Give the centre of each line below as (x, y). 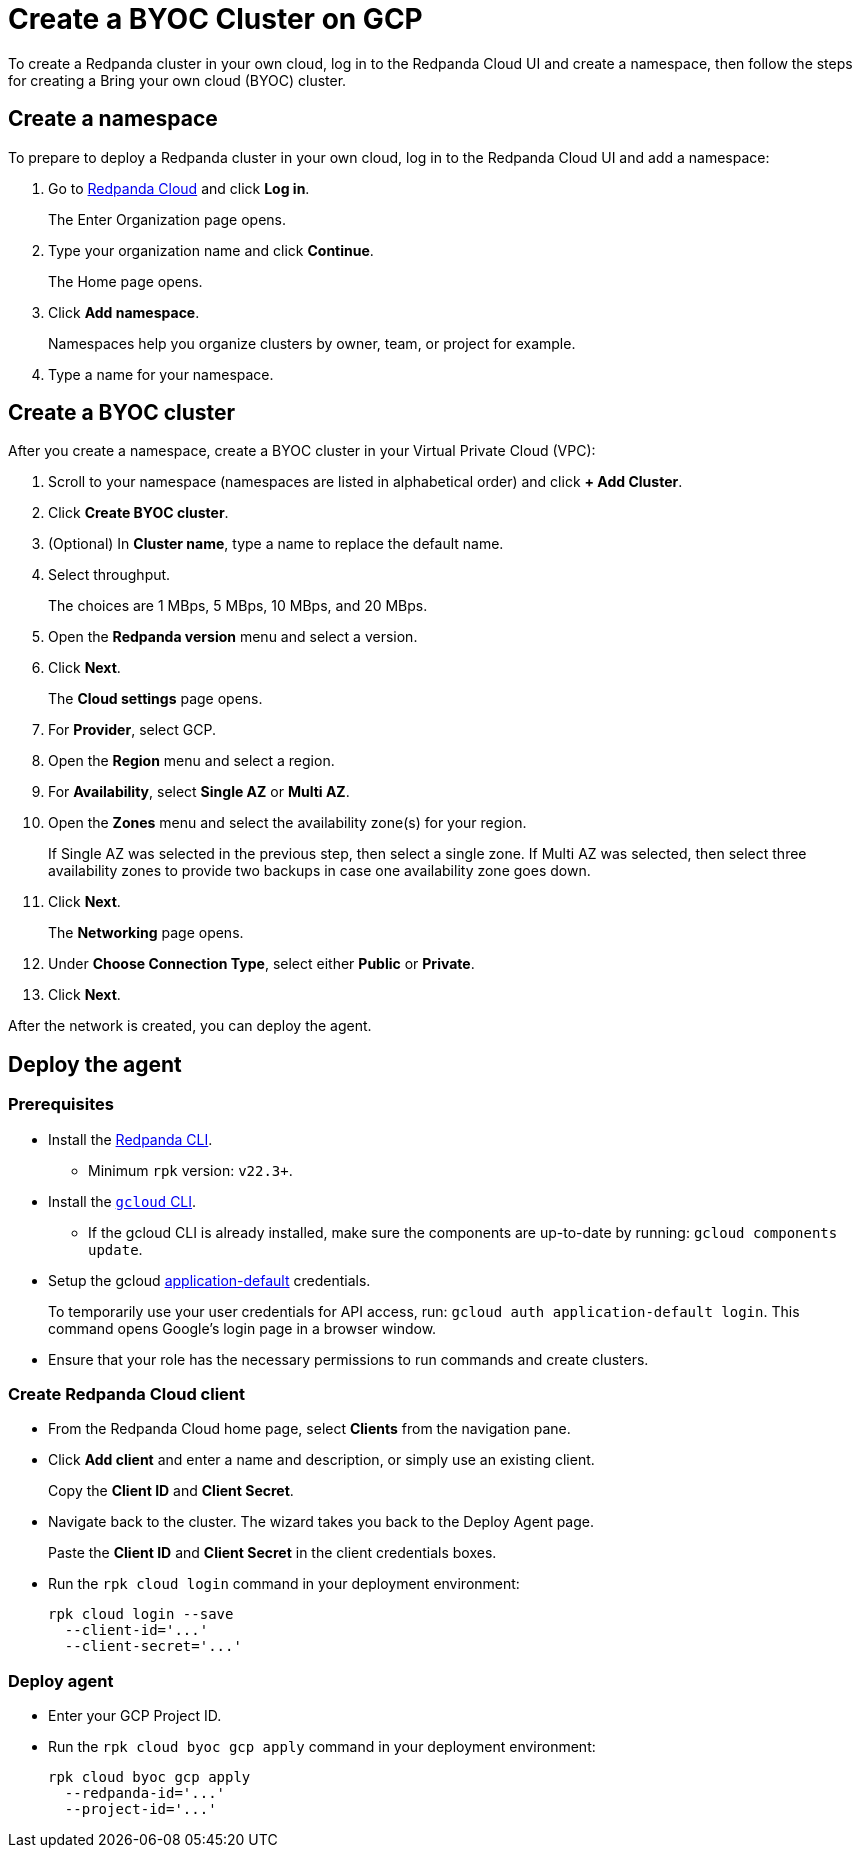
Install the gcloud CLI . (122, 1201)
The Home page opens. (125, 281)
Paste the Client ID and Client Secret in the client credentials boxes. (272, 1553)
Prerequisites (61, 1104)
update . (115, 1249)
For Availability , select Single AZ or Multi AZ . (199, 792)
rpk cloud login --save (141, 1614)
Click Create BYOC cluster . (138, 513)
